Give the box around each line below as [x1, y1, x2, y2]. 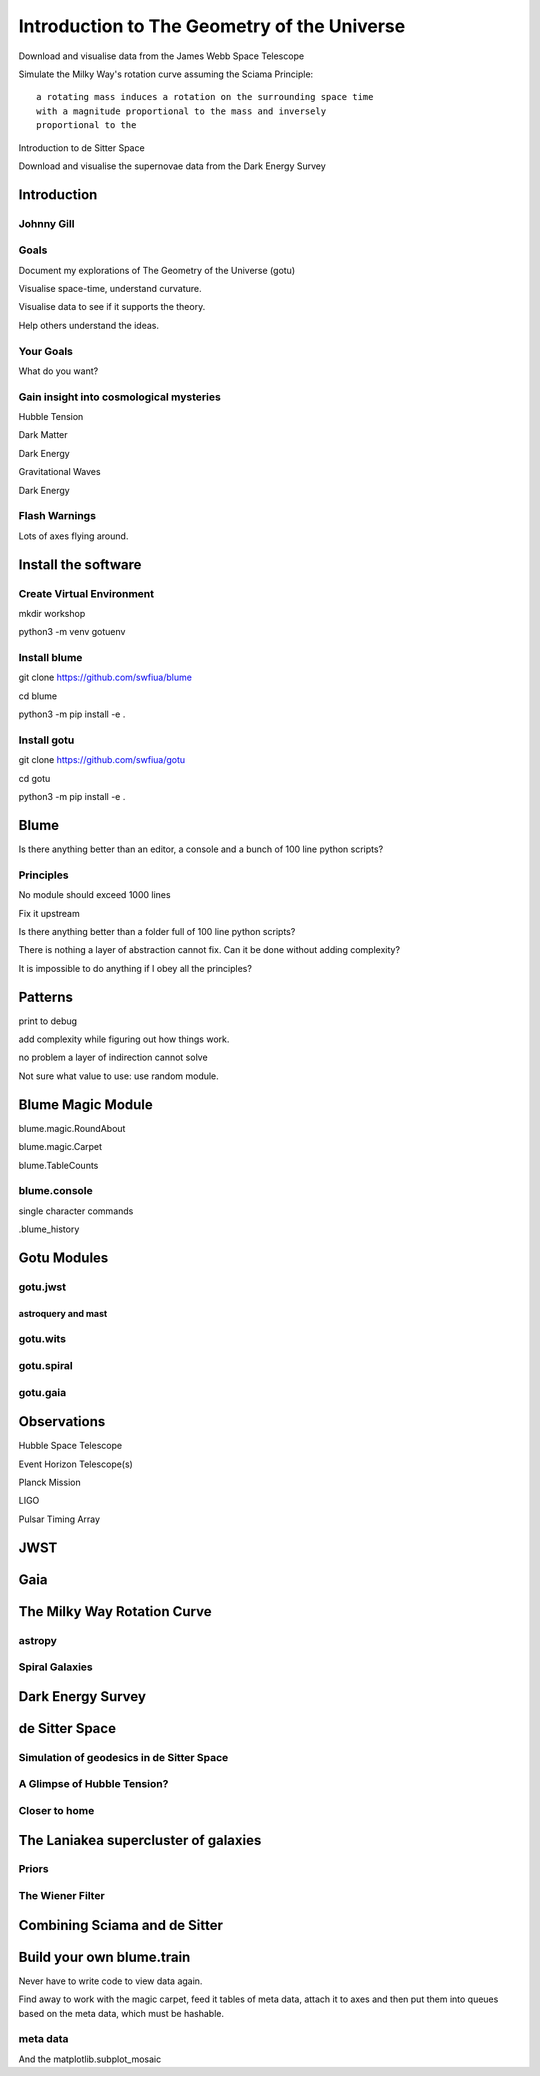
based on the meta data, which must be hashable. [18, 2007, 225, 2019]
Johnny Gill [18, 216, 75, 230]
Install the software [18, 556, 142, 573]
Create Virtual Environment [18, 586, 155, 600]
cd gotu [18, 772, 51, 784]
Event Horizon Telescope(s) [18, 1458, 134, 1470]
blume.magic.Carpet [18, 1141, 103, 1153]
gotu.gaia [18, 1385, 67, 1399]
